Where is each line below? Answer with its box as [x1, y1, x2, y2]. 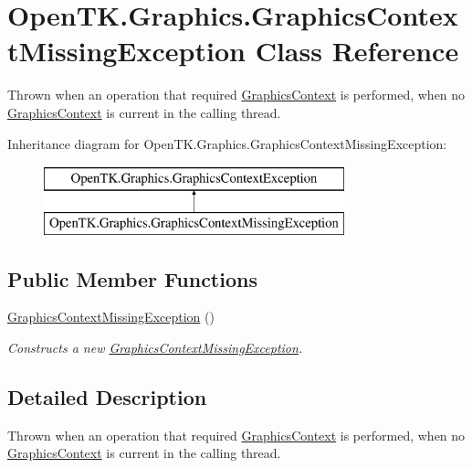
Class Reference [255, 32, 459, 69]
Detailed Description [7, 383, 207, 411]
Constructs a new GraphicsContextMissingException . [7, 338, 303, 357]
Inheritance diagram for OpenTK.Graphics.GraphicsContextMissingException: [7, 133, 447, 153]
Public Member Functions [7, 264, 257, 292]
